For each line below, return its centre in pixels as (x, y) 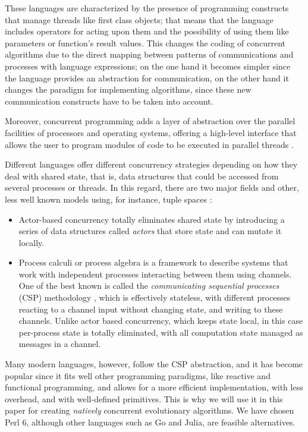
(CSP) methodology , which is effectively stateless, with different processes (155, 297)
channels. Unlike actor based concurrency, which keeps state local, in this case (161, 321)
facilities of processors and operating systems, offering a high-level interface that (151, 132)
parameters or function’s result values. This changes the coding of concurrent (145, 42)
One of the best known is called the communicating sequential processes (149, 286)
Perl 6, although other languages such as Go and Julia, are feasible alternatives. (150, 422)
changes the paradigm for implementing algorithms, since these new (128, 89)
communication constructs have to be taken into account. (109, 101)
